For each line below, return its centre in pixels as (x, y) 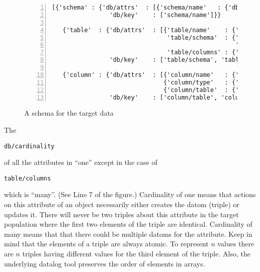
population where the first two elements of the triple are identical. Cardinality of (128, 224)
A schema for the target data (69, 113)
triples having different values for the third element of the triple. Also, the (136, 254)
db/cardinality (29, 146)
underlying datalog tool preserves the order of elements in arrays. (105, 263)
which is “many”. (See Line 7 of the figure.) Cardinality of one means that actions (130, 194)
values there (236, 244)
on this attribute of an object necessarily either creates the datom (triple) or (122, 204)
